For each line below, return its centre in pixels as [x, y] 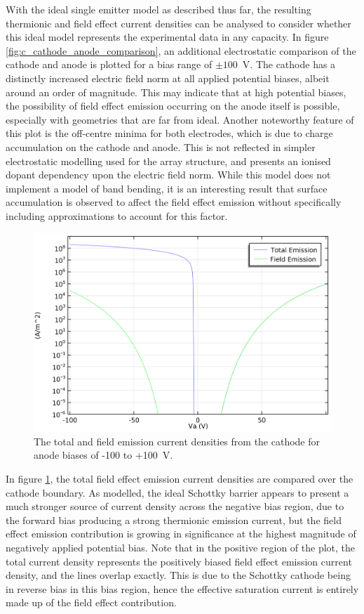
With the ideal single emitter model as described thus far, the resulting [159, 9]
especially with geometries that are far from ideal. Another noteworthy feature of [180, 119]
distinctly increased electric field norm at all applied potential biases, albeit [168, 78]
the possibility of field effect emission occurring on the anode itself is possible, [173, 106]
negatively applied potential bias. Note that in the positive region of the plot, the [181, 547]
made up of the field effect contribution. [91, 602]
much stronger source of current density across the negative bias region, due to [175, 506]
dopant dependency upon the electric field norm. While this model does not [168, 175]
